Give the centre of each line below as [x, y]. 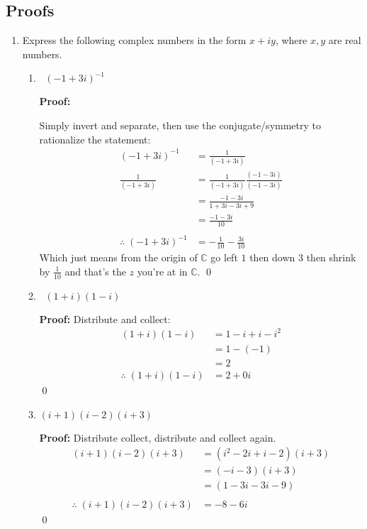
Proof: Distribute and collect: [105, 318]
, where [291, 40]
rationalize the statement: [95, 139]
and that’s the [95, 271]
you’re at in [162, 271]
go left [224, 257]
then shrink [331, 257]
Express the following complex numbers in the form [134, 40]
